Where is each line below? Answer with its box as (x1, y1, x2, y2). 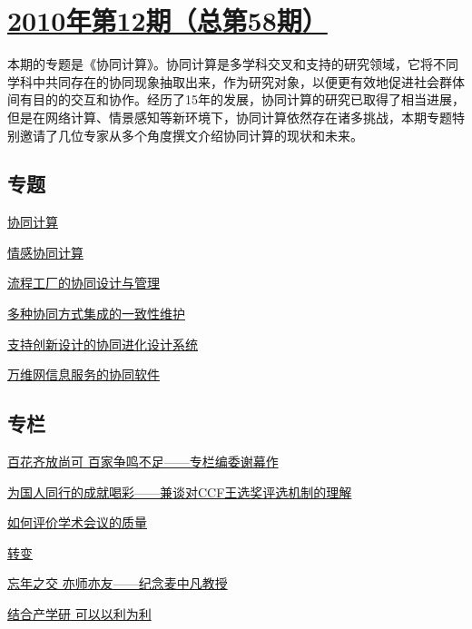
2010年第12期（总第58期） (7, 2, 328, 39)
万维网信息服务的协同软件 (7, 365, 160, 384)
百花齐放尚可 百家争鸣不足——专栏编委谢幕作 (7, 452, 279, 471)
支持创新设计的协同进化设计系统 (7, 334, 198, 353)
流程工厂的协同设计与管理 (7, 273, 160, 292)
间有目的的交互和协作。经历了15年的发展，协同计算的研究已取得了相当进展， (7, 90, 465, 109)
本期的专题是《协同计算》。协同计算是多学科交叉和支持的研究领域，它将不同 (7, 54, 458, 74)
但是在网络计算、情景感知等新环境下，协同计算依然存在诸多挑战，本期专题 (7, 107, 452, 126)
